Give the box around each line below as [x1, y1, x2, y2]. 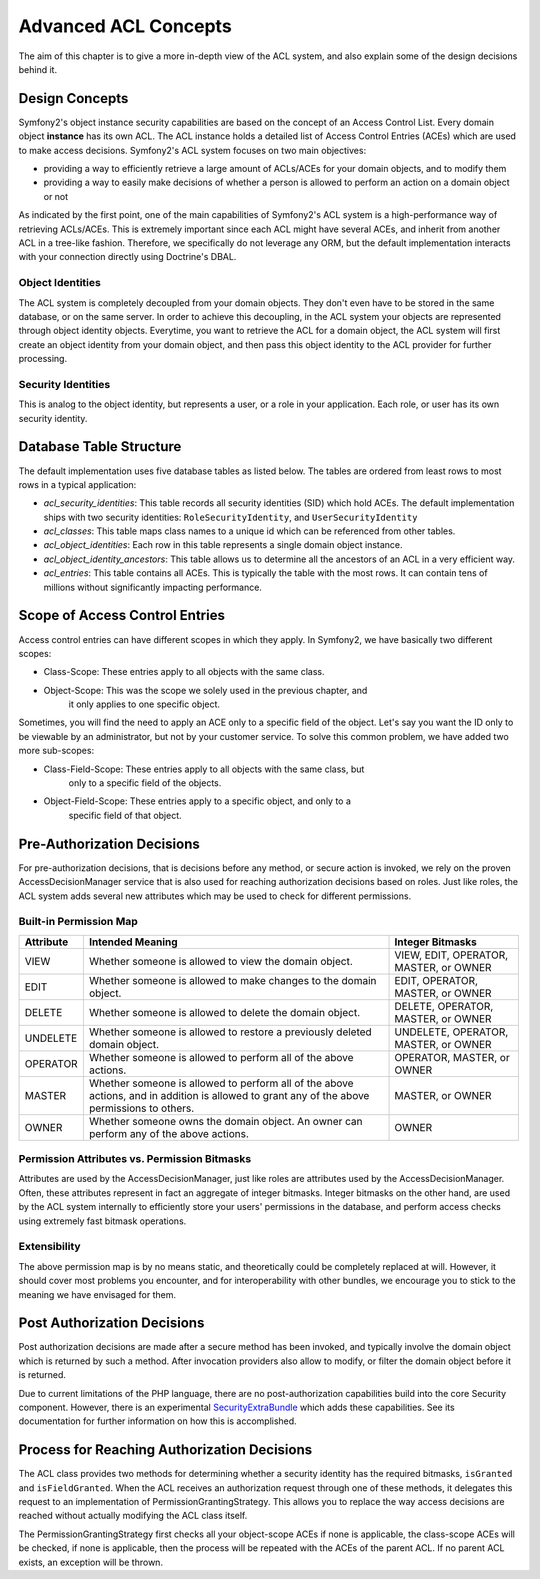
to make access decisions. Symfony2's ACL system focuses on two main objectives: [18, 144, 367, 156]
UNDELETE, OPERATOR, [394, 1025, 509, 1039]
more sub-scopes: [18, 745, 95, 757]
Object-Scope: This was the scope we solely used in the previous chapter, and [43, 684, 368, 696]
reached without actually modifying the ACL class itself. [18, 1510, 248, 1522]
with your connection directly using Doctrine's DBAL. [18, 251, 237, 263]
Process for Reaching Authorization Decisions [18, 1441, 313, 1459]
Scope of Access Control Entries [18, 607, 225, 624]
